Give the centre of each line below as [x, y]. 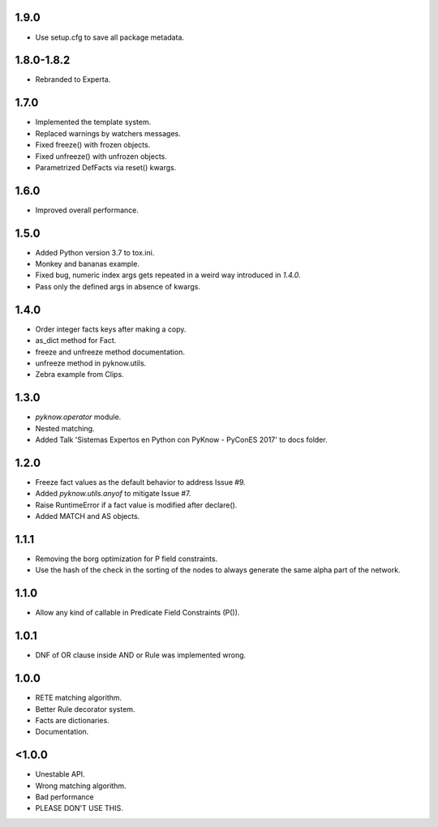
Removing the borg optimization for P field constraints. [127, 559]
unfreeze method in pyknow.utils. [91, 363]
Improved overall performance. [87, 210]
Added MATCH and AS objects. [88, 516]
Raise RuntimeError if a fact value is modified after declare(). [136, 505]
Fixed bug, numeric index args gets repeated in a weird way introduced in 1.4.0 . [168, 275]
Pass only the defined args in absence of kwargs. [118, 286]
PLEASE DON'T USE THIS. [79, 808]
